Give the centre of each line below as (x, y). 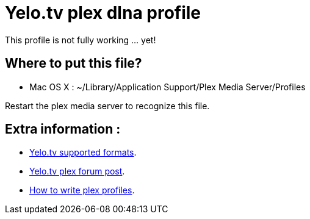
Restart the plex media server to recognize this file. (107, 106)
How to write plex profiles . (82, 190)
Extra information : (63, 129)
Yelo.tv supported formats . (83, 153)
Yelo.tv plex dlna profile (103, 13)
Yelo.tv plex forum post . (77, 171)
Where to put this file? (74, 63)
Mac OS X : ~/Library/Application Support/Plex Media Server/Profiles (168, 87)
